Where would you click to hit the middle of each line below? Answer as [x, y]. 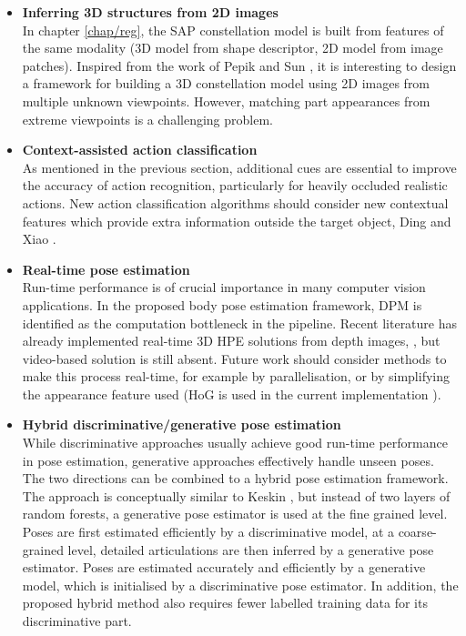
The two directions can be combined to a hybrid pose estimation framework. [235, 478]
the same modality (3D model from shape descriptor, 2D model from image [233, 48]
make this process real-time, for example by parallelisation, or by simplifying [236, 376]
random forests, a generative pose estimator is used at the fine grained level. [235, 514]
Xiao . [39, 239]
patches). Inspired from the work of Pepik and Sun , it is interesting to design [239, 65]
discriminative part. [77, 621]
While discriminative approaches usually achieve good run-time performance [235, 443]
